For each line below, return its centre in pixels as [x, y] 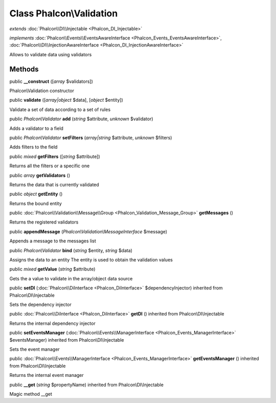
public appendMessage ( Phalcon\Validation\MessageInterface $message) [88, 231]
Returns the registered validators [44, 222]
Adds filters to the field [33, 147]
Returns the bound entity [36, 203]
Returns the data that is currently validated [54, 185]
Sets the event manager [34, 349]
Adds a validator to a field [37, 128]
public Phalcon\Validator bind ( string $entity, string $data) [71, 250]
